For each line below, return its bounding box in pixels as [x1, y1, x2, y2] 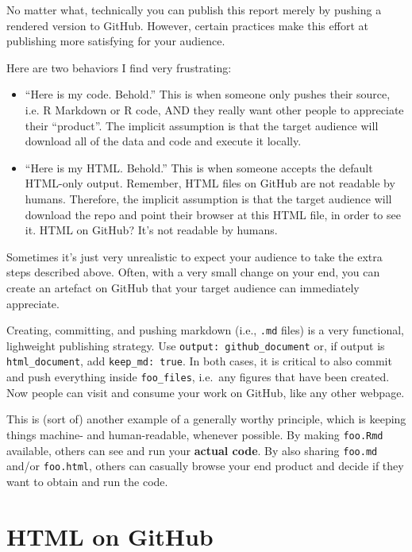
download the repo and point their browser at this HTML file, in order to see [25, 206, 401, 222]
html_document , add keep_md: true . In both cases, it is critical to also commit [6, 353, 392, 369]
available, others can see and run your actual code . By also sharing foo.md [6, 442, 378, 458]
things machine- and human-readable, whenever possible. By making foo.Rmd [6, 426, 383, 442]
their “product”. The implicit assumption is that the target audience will [25, 117, 379, 133]
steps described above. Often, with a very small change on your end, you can [6, 264, 380, 280]
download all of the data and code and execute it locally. [25, 133, 302, 149]
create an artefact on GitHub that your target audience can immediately [6, 279, 360, 295]
